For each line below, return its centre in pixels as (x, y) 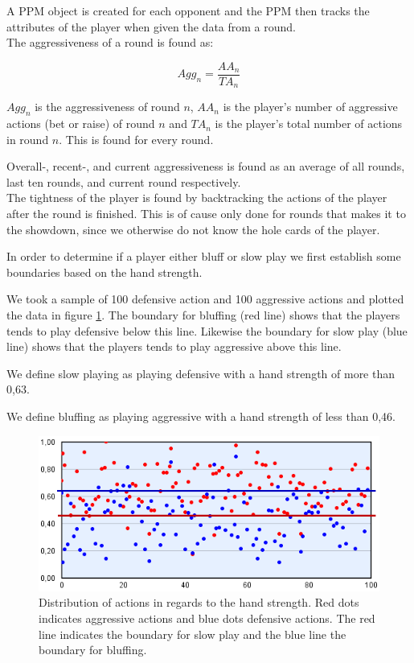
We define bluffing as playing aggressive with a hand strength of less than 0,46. (201, 416)
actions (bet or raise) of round (81, 124)
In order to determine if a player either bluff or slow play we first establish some (204, 256)
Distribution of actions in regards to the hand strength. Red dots (199, 602)
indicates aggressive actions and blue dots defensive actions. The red (207, 618)
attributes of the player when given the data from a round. (151, 26)
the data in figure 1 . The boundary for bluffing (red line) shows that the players (203, 315)
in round (28, 139)
